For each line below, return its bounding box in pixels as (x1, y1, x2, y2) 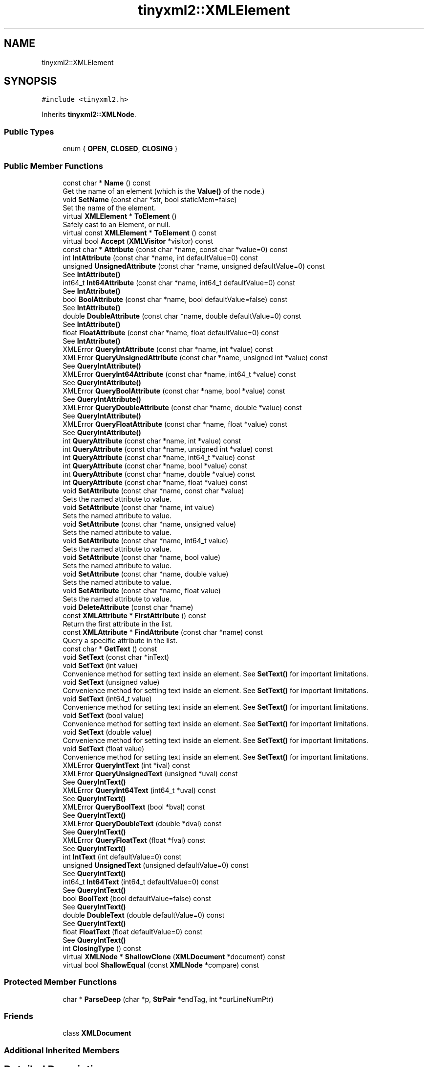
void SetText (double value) (63, 727, 152, 736)
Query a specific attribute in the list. (63, 636, 178, 645)
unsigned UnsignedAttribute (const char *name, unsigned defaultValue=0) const (63, 261, 325, 270)
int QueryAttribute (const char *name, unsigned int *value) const (63, 444, 273, 453)
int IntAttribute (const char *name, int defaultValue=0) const (63, 253, 258, 262)
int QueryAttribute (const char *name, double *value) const (63, 469, 256, 478)
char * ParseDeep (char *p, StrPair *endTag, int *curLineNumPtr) (63, 995, 274, 1003)
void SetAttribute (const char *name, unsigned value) (63, 519, 236, 528)
